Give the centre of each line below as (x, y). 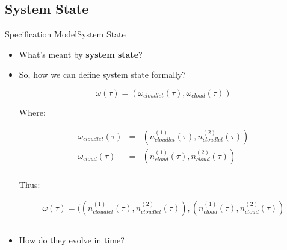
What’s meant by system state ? (81, 54)
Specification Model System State (65, 34)
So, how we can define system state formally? (102, 74)
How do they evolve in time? (72, 240)
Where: (32, 112)
